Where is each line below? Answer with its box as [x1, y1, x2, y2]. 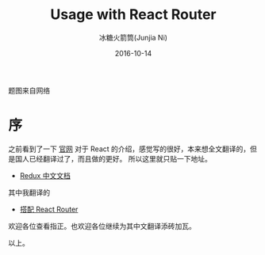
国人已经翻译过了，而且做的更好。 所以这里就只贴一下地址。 [14, 154, 212, 163]
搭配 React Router [19, 204, 79, 214]
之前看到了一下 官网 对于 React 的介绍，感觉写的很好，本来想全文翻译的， [8, 144, 251, 154]
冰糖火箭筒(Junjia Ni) [98, 32, 168, 42]
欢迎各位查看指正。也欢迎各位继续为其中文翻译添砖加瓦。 [8, 221, 196, 230]
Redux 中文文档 [19, 170, 71, 180]
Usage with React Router [50, 6, 217, 24]
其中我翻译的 [8, 188, 50, 197]
